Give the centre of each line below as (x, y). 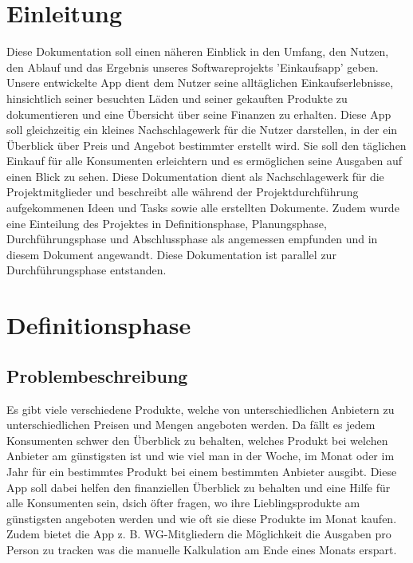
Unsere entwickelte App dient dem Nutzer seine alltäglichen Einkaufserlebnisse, (200, 83)
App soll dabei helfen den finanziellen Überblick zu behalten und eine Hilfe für (199, 487)
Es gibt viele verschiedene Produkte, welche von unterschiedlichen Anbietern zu (201, 409)
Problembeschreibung (97, 375)
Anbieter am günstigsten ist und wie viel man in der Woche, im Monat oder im (201, 456)
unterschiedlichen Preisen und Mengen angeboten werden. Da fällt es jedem (191, 425)
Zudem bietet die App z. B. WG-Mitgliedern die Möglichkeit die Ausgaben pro (199, 534)
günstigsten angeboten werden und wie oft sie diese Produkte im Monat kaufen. (202, 518)
